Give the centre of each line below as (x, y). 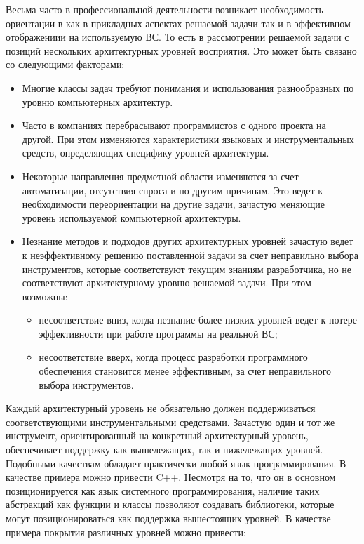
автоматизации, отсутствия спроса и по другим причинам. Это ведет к (173, 190)
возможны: (45, 296)
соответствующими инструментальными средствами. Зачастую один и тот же (170, 422)
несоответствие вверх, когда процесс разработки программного (173, 357)
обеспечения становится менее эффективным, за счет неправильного (185, 371)
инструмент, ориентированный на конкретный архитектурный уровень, (157, 436)
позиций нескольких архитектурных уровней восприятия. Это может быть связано (181, 50)
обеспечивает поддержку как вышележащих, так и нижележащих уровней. (164, 450)
